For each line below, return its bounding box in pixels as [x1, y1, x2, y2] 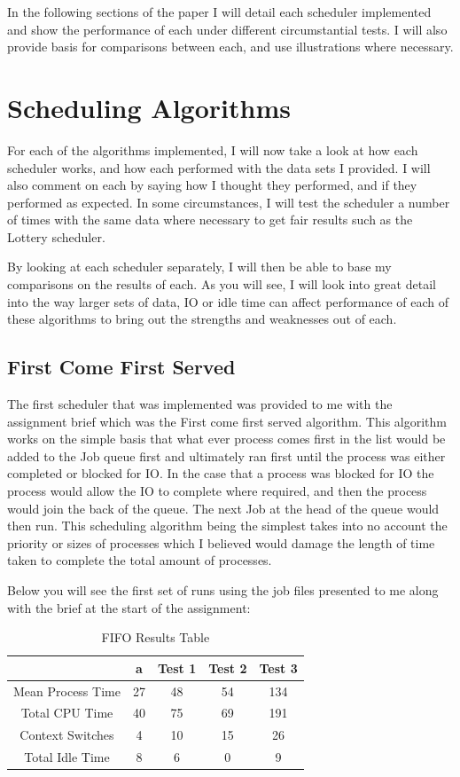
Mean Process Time [13, 681, 121, 700]
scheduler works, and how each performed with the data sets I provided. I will [7, 158, 431, 177]
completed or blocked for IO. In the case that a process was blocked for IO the [7, 464, 434, 483]
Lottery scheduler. [7, 227, 105, 246]
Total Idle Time [24, 748, 110, 766]
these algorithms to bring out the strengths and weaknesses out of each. [7, 310, 397, 328]
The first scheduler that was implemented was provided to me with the [7, 395, 393, 413]
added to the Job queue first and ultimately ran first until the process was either [7, 446, 446, 465]
